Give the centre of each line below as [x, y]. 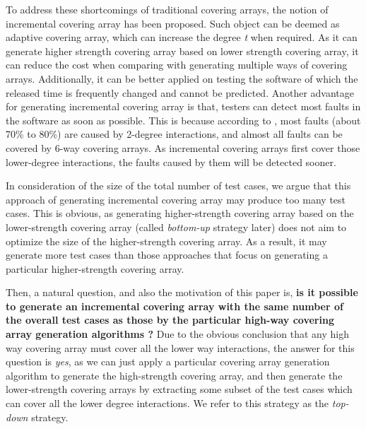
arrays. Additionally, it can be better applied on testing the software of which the [182, 78]
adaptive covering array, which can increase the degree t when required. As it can [182, 37]
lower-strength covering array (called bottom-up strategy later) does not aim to [176, 227]
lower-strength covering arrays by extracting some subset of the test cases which [179, 389]
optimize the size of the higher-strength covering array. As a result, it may [166, 241]
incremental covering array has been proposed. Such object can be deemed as [173, 23]
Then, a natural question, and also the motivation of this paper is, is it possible [182, 292]
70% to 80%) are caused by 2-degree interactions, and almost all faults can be [174, 134]
